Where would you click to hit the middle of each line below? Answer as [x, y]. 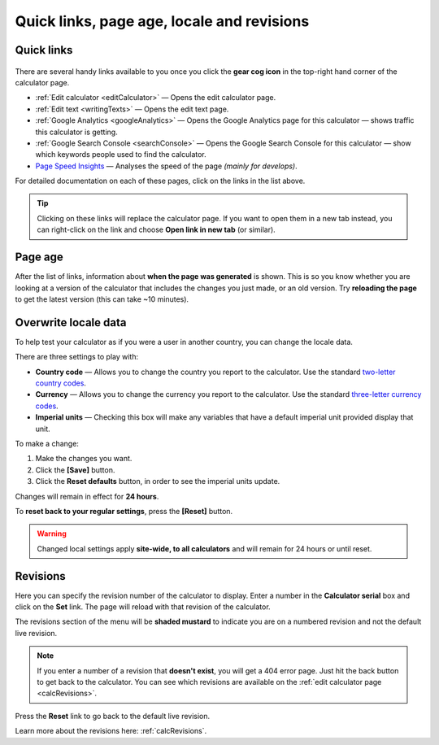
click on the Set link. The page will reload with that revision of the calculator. [143, 607]
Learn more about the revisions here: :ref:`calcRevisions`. [111, 731]
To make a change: [47, 443]
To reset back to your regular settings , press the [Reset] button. [124, 511]
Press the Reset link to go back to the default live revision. [113, 716]
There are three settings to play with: [76, 357]
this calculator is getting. [76, 132]
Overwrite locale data [71, 322]
